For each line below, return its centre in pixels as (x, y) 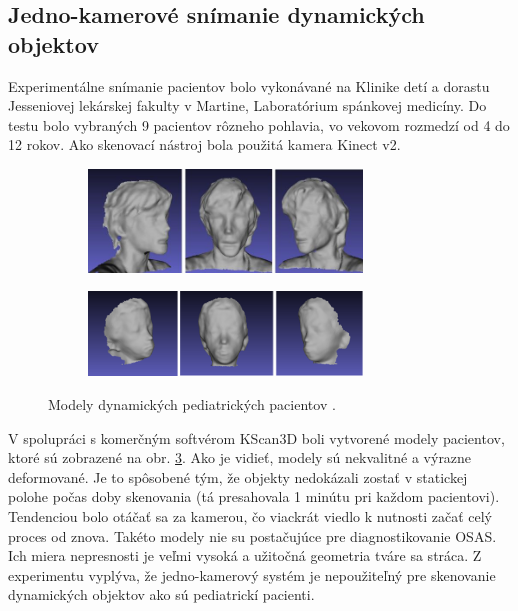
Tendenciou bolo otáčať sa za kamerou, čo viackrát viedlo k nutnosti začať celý (250, 516)
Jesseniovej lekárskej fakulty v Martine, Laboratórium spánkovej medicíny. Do (247, 105)
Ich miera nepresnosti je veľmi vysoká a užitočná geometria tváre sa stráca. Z (245, 555)
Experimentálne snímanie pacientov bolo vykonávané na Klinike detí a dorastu (249, 85)
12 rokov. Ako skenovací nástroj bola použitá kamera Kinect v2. (204, 144)
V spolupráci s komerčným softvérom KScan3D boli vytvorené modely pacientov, (256, 437)
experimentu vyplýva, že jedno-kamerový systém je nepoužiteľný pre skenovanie (252, 574)
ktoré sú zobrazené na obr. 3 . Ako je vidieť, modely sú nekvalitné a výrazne (240, 457)
